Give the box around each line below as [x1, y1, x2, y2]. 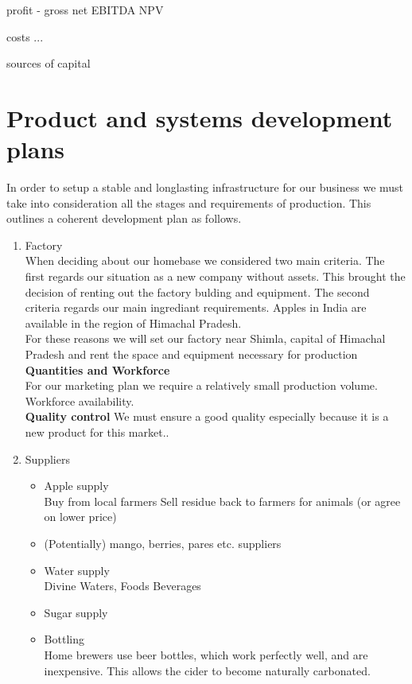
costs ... [6, 28, 44, 45]
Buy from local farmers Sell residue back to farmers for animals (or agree [44, 492, 401, 509]
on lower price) [44, 508, 117, 525]
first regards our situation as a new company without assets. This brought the [25, 268, 406, 285]
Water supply [44, 562, 110, 578]
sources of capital [6, 55, 91, 72]
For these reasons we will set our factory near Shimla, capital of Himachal [25, 330, 386, 347]
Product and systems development [6, 101, 393, 134]
